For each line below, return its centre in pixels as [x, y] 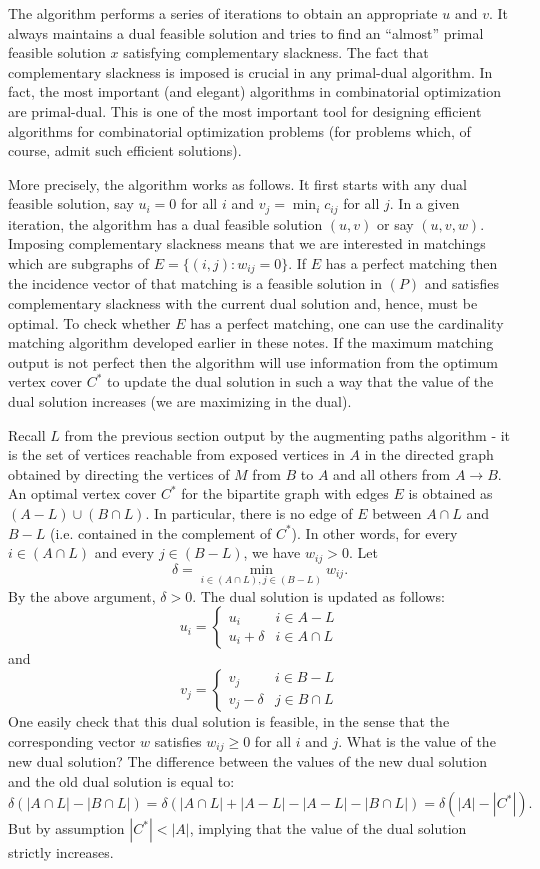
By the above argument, [82, 595]
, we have [272, 552]
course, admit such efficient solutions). [125, 150]
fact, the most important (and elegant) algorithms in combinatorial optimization [255, 91]
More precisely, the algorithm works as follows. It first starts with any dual [237, 183]
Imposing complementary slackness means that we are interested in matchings [247, 243]
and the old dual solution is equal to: [121, 780]
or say [395, 223]
